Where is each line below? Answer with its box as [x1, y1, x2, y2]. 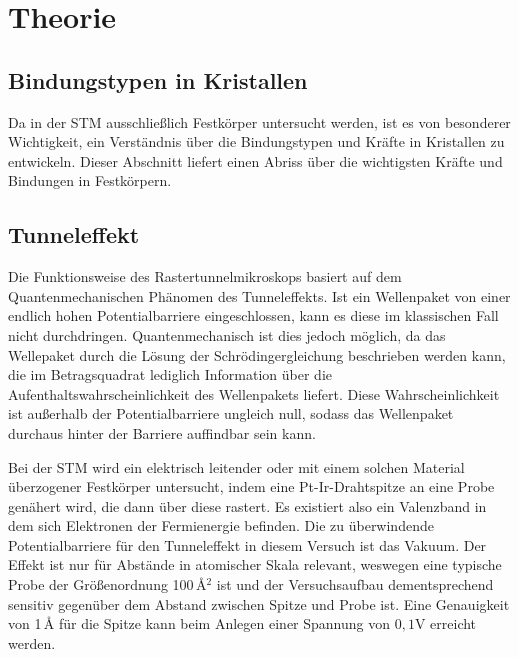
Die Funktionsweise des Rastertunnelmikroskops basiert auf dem [8, 266, 402, 287]
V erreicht [414, 613, 477, 634]
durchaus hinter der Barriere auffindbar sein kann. [8, 422, 316, 443]
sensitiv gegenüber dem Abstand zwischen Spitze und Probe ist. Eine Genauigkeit [8, 593, 510, 614]
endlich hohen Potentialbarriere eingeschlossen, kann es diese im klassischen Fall [8, 305, 499, 326]
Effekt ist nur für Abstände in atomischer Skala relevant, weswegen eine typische [8, 554, 502, 575]
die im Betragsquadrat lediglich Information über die [8, 364, 333, 385]
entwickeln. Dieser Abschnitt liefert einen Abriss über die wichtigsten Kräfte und [8, 150, 503, 171]
